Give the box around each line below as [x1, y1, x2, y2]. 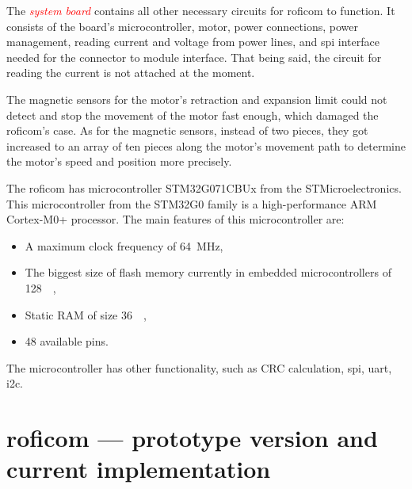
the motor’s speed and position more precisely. [6, 153, 232, 170]
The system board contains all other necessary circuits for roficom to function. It [6, 2, 395, 18]
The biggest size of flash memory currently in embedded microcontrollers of [25, 264, 391, 281]
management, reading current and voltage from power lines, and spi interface [6, 33, 380, 50]
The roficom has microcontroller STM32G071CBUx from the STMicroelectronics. [6, 179, 402, 196]
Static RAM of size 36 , [25, 306, 147, 323]
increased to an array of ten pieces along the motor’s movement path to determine [6, 137, 406, 154]
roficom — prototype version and [6, 422, 378, 454]
